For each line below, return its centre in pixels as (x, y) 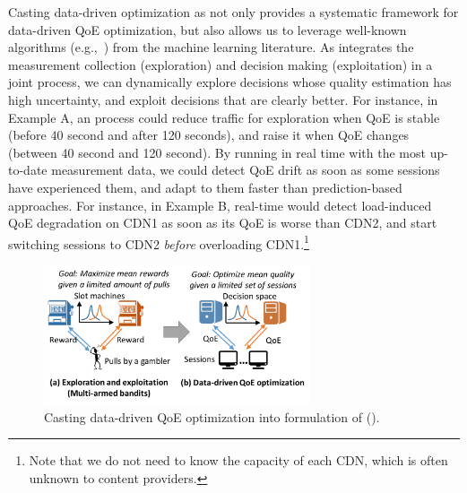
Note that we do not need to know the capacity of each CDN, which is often (238, 460)
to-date (28, 170)
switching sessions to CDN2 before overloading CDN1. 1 (159, 242)
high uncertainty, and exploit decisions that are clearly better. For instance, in (223, 99)
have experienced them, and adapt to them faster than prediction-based (205, 187)
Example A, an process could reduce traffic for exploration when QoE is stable (224, 117)
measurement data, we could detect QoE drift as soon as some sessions (246, 170)
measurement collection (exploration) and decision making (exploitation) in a (221, 64)
